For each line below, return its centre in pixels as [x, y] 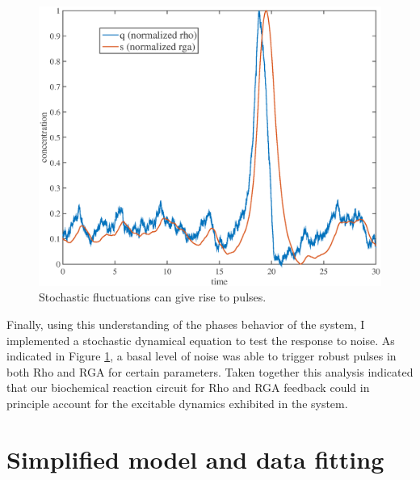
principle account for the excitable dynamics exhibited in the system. [177, 403]
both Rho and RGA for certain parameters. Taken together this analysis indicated [210, 371]
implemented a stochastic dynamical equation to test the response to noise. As [201, 340]
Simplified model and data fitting [195, 459]
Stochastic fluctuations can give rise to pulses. [153, 297]
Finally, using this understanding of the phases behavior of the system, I [186, 324]
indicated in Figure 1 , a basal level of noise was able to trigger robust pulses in [202, 356]
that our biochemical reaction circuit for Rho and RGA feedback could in [188, 387]
